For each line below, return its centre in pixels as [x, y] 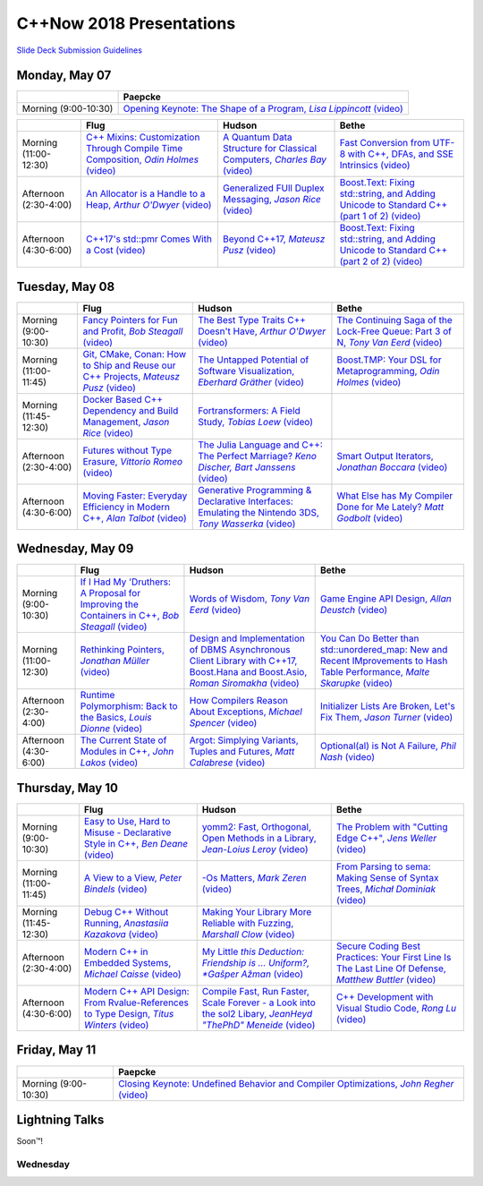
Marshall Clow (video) [248, 934]
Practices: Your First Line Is [394, 957]
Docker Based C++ [123, 399]
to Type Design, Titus [129, 1014]
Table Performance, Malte [375, 672]
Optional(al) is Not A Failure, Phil [388, 746]
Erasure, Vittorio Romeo [133, 461]
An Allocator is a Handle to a [145, 194]
